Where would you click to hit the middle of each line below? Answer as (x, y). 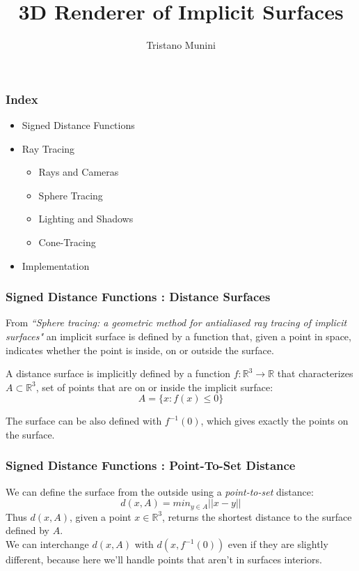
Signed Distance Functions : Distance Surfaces (138, 297)
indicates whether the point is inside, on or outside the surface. (140, 350)
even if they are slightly (278, 544)
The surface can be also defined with (84, 421)
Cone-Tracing (67, 242)
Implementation (56, 265)
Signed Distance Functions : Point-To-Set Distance (151, 465)
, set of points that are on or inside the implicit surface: (154, 387)
